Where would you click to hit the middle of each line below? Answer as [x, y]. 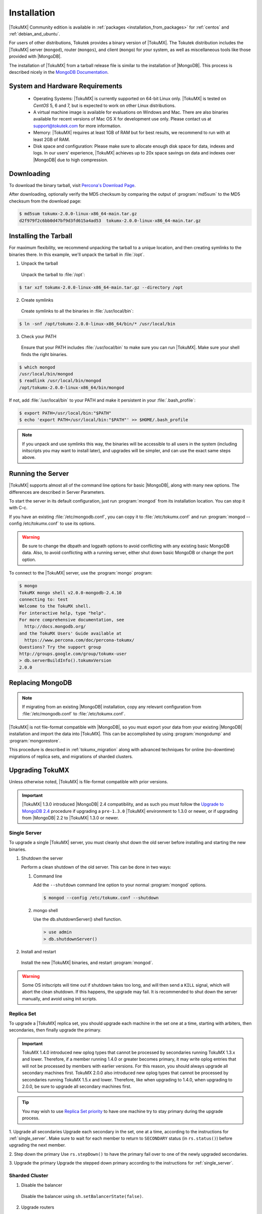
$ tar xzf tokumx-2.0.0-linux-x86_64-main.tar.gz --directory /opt [101, 287]
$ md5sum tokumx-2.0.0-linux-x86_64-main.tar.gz [78, 214]
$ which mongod [37, 367]
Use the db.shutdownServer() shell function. [78, 919]
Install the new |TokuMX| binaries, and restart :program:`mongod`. [87, 963]
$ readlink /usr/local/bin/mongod [60, 381]
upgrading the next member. [37, 1145]
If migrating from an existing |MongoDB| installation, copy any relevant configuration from [112, 707]
